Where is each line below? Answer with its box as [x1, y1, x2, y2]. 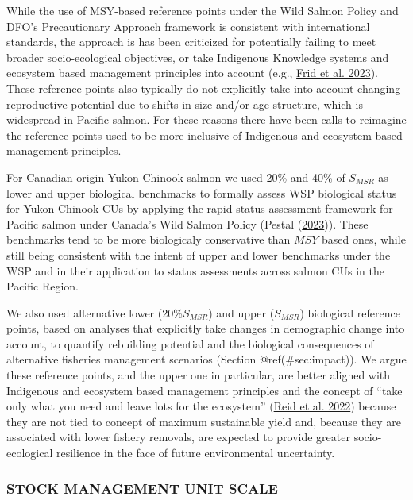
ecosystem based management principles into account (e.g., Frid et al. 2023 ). [6, 64, 378, 81]
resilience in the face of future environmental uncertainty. [56, 444, 335, 461]
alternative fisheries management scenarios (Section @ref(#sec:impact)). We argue [6, 351, 407, 367]
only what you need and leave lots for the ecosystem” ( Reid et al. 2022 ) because [6, 398, 396, 414]
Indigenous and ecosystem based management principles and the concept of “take [6, 382, 403, 398]
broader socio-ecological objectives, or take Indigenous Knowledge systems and [6, 48, 389, 65]
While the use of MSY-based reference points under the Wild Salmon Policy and [6, 2, 399, 18]
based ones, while [321, 231, 406, 248]
